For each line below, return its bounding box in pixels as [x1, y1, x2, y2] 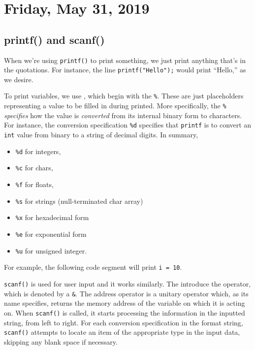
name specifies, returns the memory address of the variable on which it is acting [4, 298, 245, 308]
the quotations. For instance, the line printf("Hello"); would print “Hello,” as [4, 64, 246, 75]
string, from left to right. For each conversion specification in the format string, [4, 317, 243, 327]
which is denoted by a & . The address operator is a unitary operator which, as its [4, 288, 249, 298]
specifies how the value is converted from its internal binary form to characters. [4, 110, 242, 120]
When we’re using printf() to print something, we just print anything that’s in [4, 55, 246, 65]
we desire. [4, 74, 33, 84]
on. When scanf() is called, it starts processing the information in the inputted [4, 307, 245, 318]
